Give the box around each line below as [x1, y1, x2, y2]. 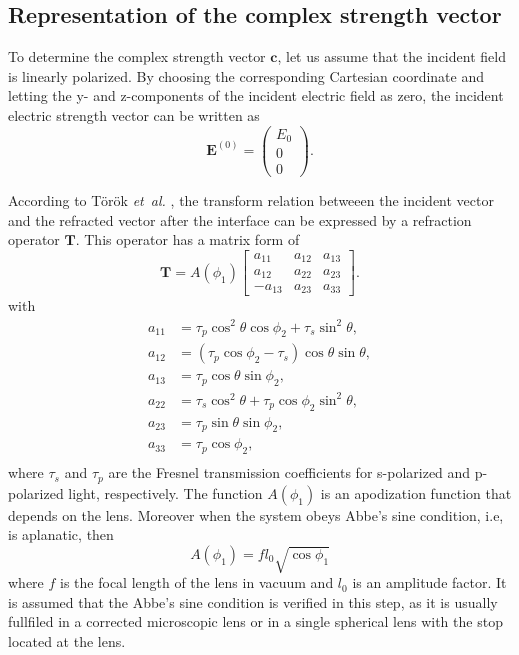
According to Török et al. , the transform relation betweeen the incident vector [8, 190, 494, 211]
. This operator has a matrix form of [75, 229, 300, 250]
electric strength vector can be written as [8, 104, 260, 125]
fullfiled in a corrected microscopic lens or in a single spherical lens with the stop [8, 611, 503, 632]
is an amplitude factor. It [352, 572, 507, 593]
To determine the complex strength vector [8, 46, 266, 67]
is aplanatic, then [8, 524, 114, 545]
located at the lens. [8, 631, 126, 652]
